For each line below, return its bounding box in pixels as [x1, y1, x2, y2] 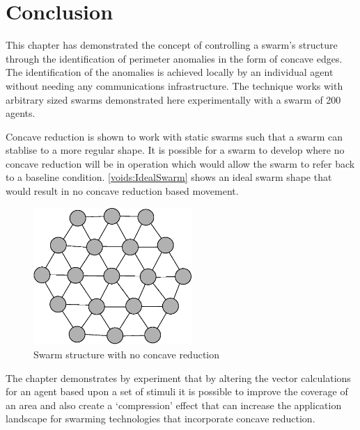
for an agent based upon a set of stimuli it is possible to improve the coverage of [6, 384, 348, 399]
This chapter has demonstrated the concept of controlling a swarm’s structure [6, 38, 338, 52]
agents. [6, 106, 36, 120]
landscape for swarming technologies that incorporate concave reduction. [6, 411, 315, 426]
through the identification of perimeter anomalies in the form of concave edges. [6, 51, 343, 65]
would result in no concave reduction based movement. [6, 184, 239, 198]
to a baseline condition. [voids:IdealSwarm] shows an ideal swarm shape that [6, 170, 332, 184]
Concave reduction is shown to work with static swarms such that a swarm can [6, 129, 343, 143]
